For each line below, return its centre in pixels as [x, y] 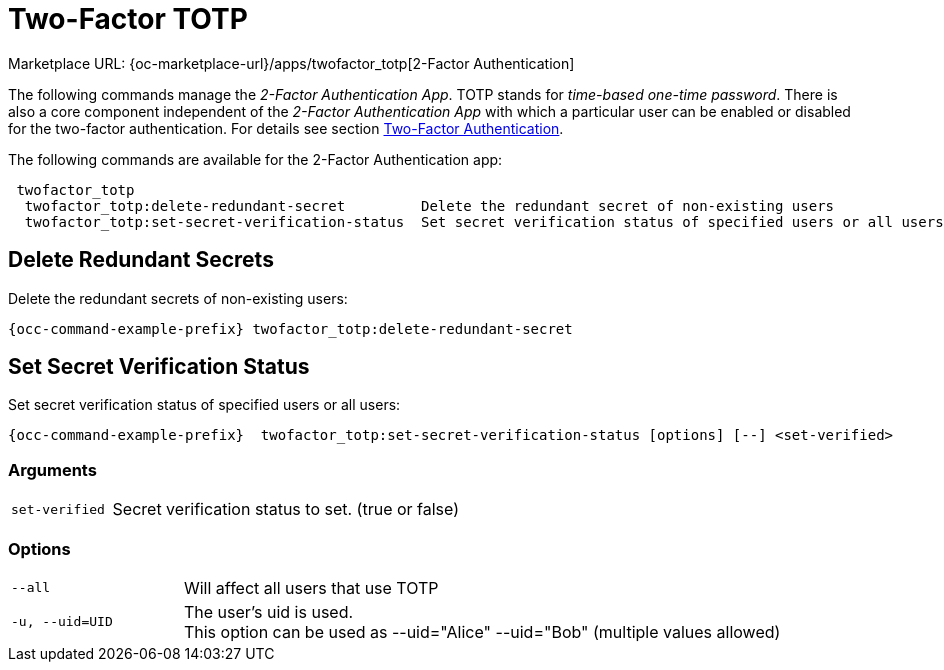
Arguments [52, 469]
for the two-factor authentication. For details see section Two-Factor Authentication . [286, 128]
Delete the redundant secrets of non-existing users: [178, 298]
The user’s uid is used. [268, 611]
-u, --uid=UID [62, 622]
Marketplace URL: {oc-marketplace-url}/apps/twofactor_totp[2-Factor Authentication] [291, 63]
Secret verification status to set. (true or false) [286, 509]
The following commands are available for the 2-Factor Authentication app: [255, 159]
